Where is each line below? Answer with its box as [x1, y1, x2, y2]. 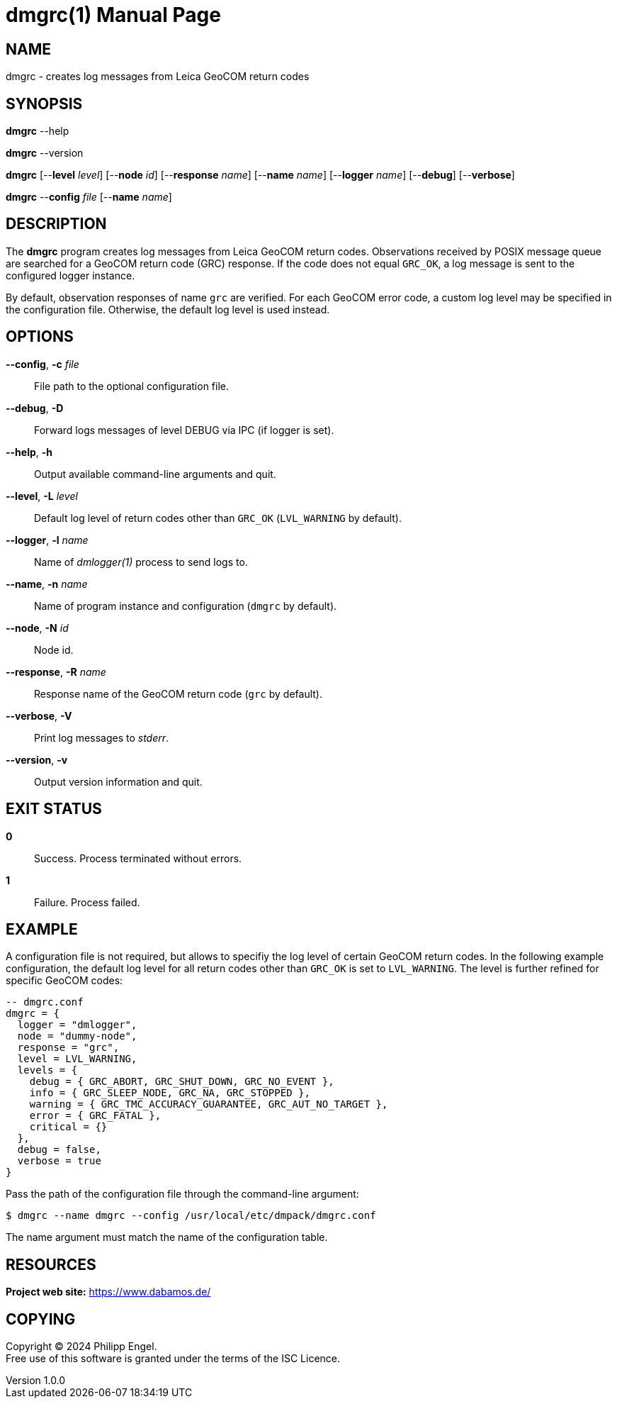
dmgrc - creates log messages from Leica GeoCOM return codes [6, 70, 310, 83]
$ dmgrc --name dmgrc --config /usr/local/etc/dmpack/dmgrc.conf [6, 1210, 376, 1222]
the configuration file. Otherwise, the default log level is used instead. [6, 303, 330, 316]
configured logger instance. [6, 269, 135, 282]
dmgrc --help [6, 125, 69, 138]
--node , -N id [6, 621, 69, 634]
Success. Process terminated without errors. [34, 852, 242, 864]
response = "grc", [17, 1042, 120, 1054]
